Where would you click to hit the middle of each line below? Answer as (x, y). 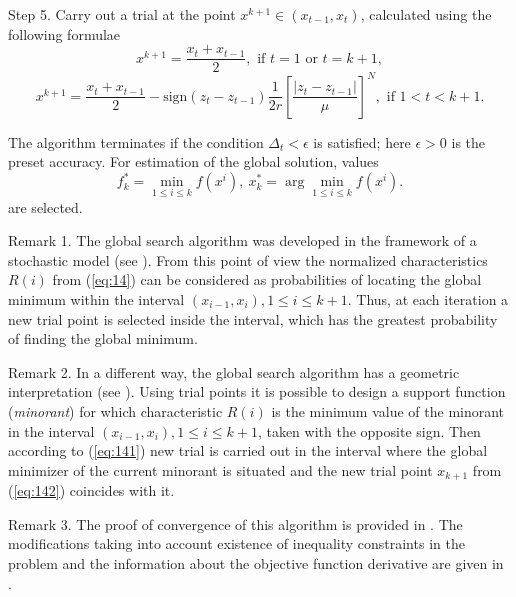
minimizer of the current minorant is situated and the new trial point (220, 469)
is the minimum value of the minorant (388, 411)
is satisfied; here (362, 141)
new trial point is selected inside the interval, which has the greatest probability (253, 318)
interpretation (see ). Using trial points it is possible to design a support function (257, 391)
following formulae (64, 33)
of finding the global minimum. (103, 338)
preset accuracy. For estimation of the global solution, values (193, 161)
